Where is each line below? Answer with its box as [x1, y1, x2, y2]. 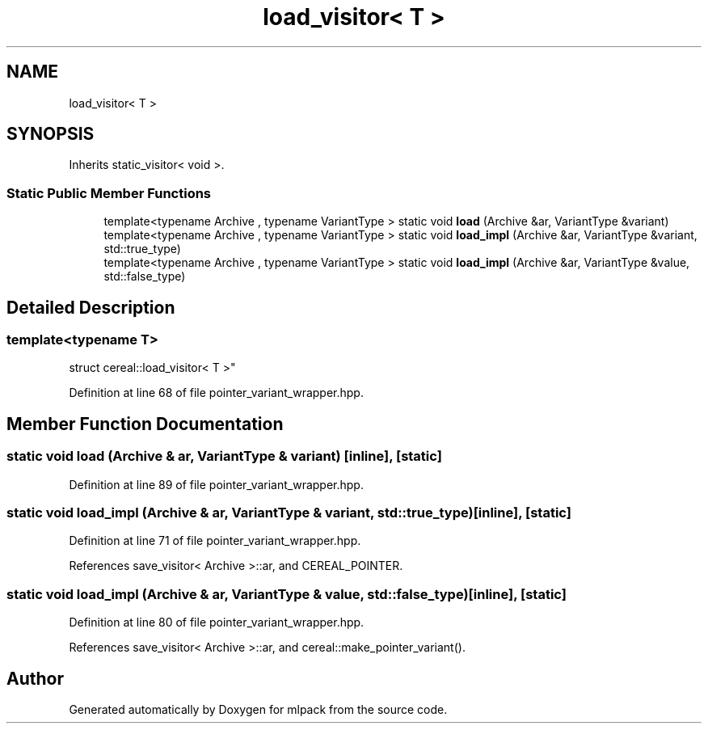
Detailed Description [6, 297, 175, 318]
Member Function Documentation [6, 413, 284, 434]
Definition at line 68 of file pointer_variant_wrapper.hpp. [69, 386, 364, 400]
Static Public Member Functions [6, 184, 212, 201]
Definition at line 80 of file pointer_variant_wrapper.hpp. [69, 615, 365, 630]
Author [6, 668, 64, 689]
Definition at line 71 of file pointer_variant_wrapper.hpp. [69, 534, 361, 548]
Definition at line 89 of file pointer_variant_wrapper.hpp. [69, 477, 364, 492]
